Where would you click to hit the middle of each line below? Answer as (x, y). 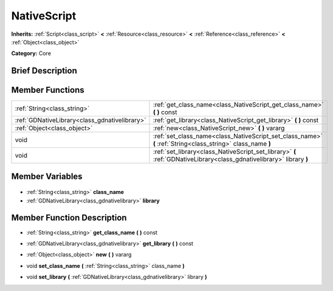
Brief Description (44, 71)
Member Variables (47, 176)
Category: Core (31, 53)
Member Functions (48, 90)
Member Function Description (69, 218)
